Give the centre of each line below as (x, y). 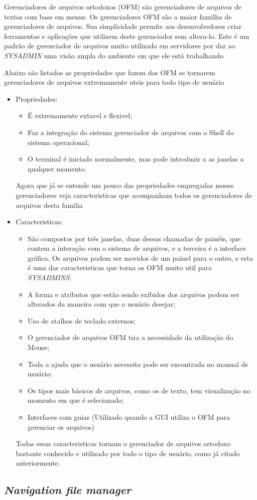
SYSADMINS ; (49, 277)
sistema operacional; (59, 142)
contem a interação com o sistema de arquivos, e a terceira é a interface (137, 248)
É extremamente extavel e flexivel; (80, 115)
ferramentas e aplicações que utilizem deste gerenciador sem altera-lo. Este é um (127, 36)
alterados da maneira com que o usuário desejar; (101, 304)
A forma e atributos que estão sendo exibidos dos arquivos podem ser (133, 294)
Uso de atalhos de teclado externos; (82, 320)
